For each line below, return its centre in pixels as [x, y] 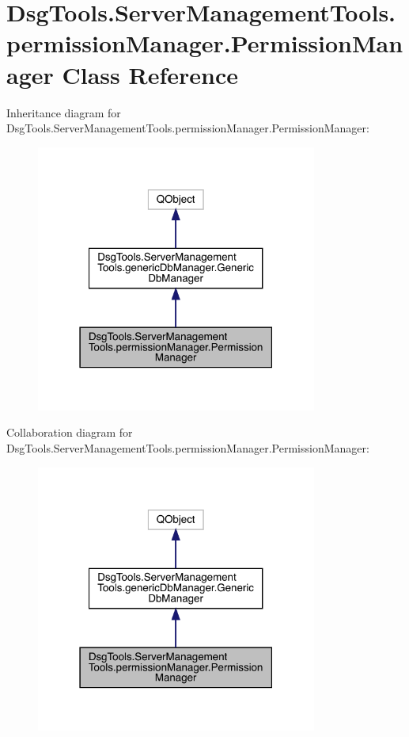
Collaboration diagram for [70, 432]
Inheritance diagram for [64, 112]
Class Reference [150, 74]
